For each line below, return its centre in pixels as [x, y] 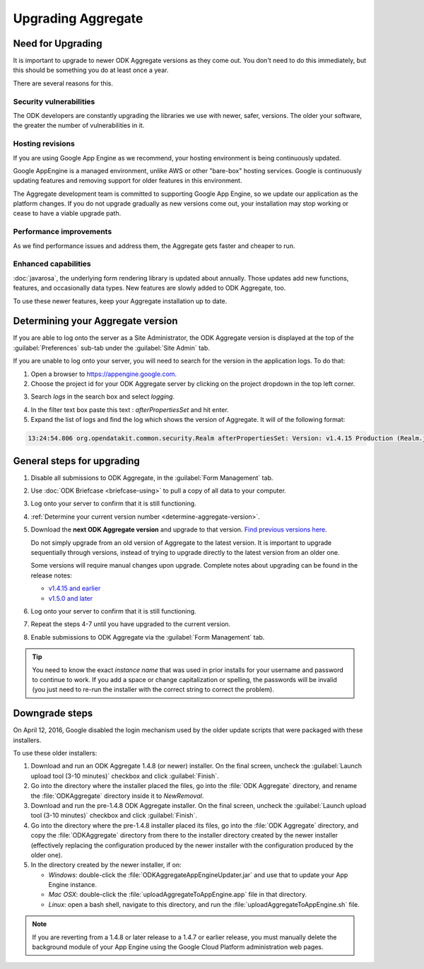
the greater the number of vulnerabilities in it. [79, 125]
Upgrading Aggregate [78, 18]
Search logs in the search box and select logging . [103, 397]
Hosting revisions [44, 143]
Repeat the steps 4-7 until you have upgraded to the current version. [131, 624]
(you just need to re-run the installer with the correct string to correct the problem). [153, 690]
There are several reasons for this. [63, 83]
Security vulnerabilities [54, 101]
